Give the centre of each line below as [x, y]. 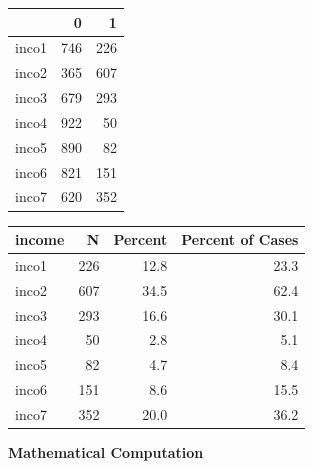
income [40, 239]
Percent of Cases [240, 239]
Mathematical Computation [106, 452]
